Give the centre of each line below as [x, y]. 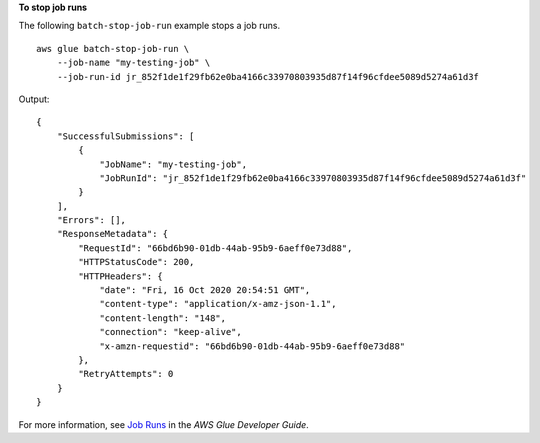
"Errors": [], [91, 220]
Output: [34, 99]
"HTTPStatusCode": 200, [136, 262]
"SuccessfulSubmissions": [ [125, 136]
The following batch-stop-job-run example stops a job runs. [149, 26]
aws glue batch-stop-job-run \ [113, 48]
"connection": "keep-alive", [170, 332]
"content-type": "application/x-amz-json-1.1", [218, 304]
